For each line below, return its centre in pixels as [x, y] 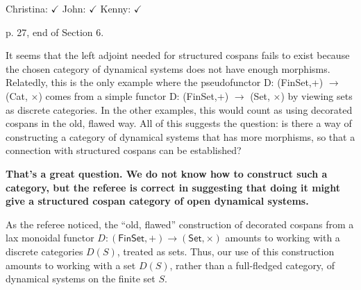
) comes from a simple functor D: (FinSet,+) [134, 95]
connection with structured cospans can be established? [124, 150]
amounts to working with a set [71, 265]
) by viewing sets [317, 95]
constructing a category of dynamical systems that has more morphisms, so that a [180, 136]
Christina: [27, 8]
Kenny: [116, 8]
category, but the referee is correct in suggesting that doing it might [173, 187]
